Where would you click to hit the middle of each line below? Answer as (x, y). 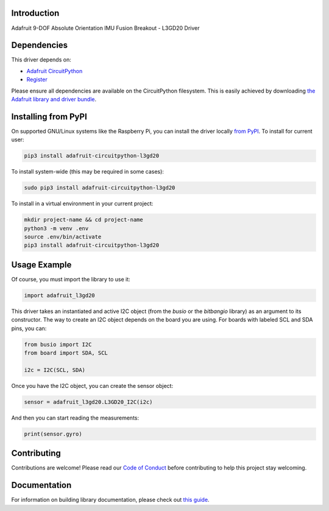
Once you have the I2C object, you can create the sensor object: (92, 386)
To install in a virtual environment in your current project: (82, 203)
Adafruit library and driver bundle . (54, 99)
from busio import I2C (58, 344)
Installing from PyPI (49, 117)
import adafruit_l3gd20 (60, 295)
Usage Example (41, 265)
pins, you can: (29, 328)
